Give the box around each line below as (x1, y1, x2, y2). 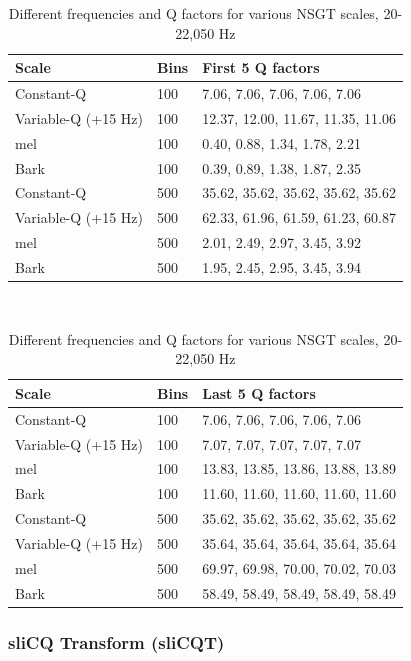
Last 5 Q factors (202, 382, 316, 403)
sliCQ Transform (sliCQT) (8, 629, 225, 654)
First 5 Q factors (202, 57, 320, 78)
